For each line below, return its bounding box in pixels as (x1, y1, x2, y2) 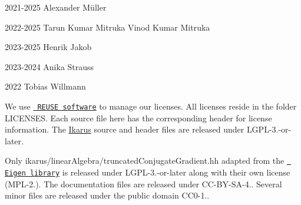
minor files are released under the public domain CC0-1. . (5, 189, 210, 201)
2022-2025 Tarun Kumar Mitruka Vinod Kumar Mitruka (5, 21, 210, 33)
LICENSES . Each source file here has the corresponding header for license (5, 111, 272, 124)
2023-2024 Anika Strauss (5, 60, 94, 72)
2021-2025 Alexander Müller (5, 1, 107, 13)
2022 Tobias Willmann (5, 80, 86, 92)
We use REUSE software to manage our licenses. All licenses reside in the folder (5, 100, 297, 112)
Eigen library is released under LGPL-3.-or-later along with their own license (5, 166, 290, 178)
